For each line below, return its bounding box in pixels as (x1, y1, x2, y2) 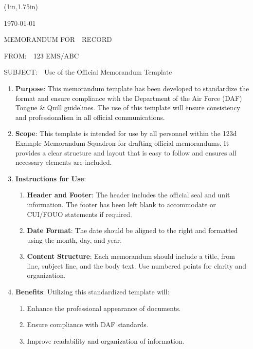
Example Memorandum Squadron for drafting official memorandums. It (15, 137, 229, 148)
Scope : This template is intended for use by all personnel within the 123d (15, 128, 237, 138)
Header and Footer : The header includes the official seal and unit (27, 190, 230, 200)
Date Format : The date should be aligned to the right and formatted (27, 225, 238, 235)
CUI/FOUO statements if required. (27, 209, 132, 219)
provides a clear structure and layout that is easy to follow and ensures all (15, 147, 236, 157)
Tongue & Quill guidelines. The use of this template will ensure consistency (15, 102, 240, 113)
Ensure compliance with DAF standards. (27, 319, 148, 330)
